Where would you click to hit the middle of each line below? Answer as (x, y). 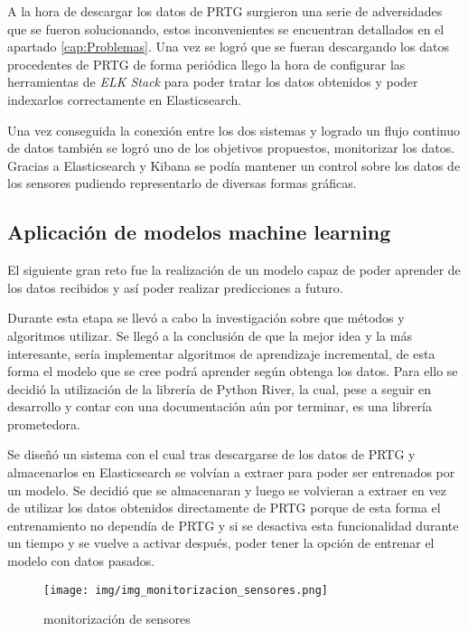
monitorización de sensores (117, 619)
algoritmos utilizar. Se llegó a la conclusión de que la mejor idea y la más (210, 335)
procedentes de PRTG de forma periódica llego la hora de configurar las (206, 64)
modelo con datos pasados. (81, 561)
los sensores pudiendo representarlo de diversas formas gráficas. (182, 183)
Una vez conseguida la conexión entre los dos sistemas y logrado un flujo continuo (234, 130)
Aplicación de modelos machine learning (199, 232)
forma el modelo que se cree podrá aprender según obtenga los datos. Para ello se (233, 371)
